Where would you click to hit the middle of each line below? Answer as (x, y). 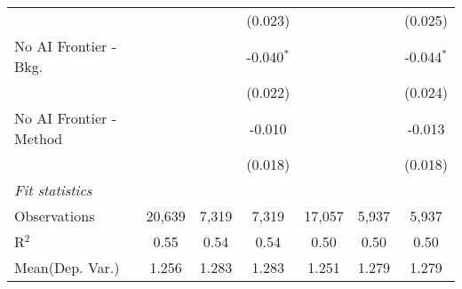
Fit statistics (53, 190)
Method (39, 138)
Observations (55, 216)
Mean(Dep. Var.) (67, 267)
